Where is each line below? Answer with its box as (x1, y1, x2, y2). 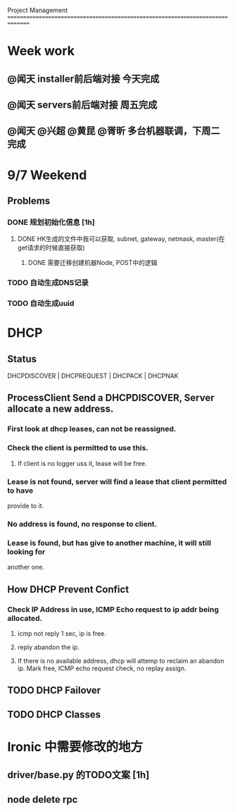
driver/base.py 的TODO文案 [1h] (7, 769, 150, 781)
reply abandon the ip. (17, 643, 80, 651)
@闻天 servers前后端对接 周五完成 (7, 99, 158, 111)
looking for (7, 546, 46, 556)
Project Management (7, 6, 68, 14)
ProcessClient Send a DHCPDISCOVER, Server (7, 392, 215, 404)
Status (7, 352, 37, 365)
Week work (7, 43, 75, 59)
